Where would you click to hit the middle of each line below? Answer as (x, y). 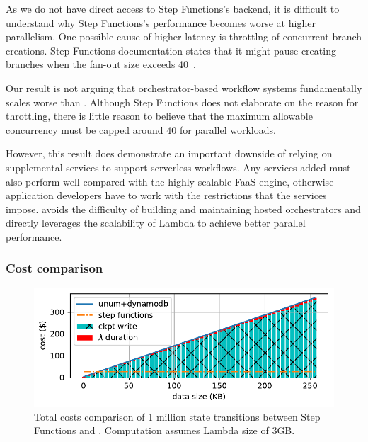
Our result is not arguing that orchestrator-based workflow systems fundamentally (184, 87)
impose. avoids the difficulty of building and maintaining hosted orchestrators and (183, 209)
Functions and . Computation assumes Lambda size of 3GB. (165, 430)
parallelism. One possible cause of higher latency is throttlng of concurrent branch (184, 36)
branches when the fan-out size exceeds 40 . (101, 64)
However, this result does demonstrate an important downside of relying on (169, 153)
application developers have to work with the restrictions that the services (166, 195)
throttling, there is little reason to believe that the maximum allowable (159, 116)
